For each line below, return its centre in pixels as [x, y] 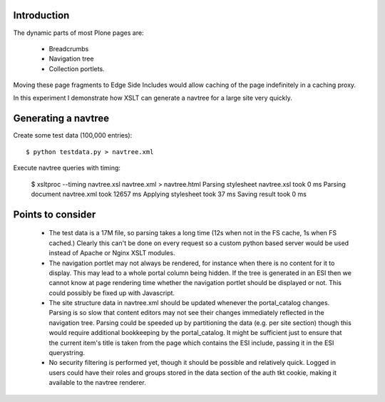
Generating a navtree [61, 119]
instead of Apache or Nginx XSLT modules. [112, 253]
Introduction [41, 15]
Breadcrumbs [69, 48]
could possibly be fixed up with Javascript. [112, 293]
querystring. [67, 353]
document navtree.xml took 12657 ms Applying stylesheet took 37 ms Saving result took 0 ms [169, 194]
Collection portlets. [77, 68]
